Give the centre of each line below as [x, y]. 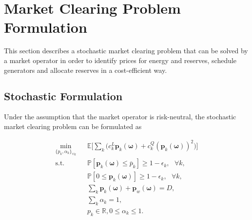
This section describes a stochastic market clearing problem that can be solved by [126, 51]
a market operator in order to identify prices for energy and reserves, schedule [120, 60]
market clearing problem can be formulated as [73, 126]
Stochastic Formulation [63, 96]
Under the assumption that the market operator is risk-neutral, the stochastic [120, 117]
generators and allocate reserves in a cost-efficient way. [86, 70]
